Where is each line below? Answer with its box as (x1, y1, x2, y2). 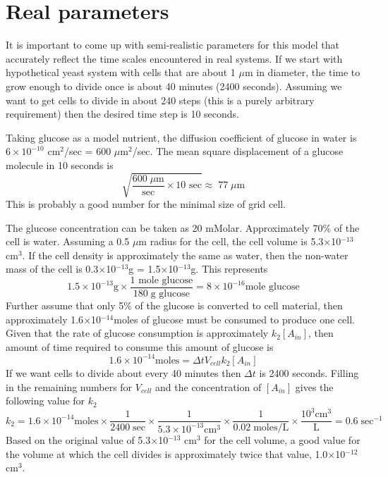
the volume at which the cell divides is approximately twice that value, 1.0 (6, 446, 328, 461)
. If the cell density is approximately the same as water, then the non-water (22, 247, 348, 262)
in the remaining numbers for (6, 379, 133, 394)
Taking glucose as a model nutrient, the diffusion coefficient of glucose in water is (6, 130, 357, 144)
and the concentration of (155, 379, 262, 394)
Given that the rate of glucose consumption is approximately (6, 326, 269, 340)
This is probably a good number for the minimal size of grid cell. (6, 197, 286, 211)
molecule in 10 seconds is (6, 157, 114, 172)
